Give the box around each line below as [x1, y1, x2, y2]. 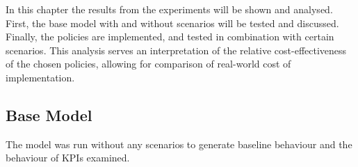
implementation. [6, 70, 75, 84]
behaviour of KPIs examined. [6, 150, 130, 165]
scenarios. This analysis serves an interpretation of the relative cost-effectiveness [6, 42, 347, 57]
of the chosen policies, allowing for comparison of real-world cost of [6, 56, 291, 71]
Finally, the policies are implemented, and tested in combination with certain [6, 29, 334, 44]
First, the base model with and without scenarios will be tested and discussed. [6, 15, 339, 30]
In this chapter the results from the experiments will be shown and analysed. [6, 2, 333, 16]
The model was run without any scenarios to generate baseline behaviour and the [6, 136, 352, 151]
